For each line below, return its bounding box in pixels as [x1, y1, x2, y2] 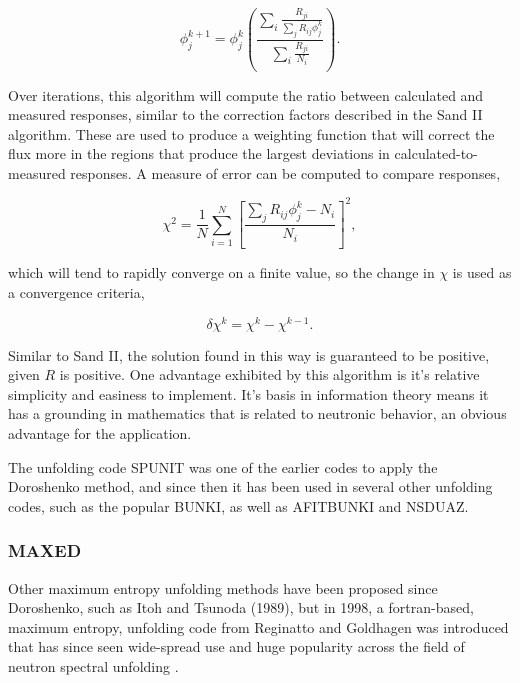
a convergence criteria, [8, 282, 145, 303]
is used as [452, 262, 512, 283]
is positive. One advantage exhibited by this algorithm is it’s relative [59, 364, 480, 385]
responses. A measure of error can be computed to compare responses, [70, 162, 501, 183]
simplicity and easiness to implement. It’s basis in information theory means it [8, 383, 489, 404]
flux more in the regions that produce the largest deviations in [8, 143, 390, 164]
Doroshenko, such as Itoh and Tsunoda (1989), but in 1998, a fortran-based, [8, 597, 474, 618]
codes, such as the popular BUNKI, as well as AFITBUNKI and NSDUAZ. [8, 495, 469, 516]
